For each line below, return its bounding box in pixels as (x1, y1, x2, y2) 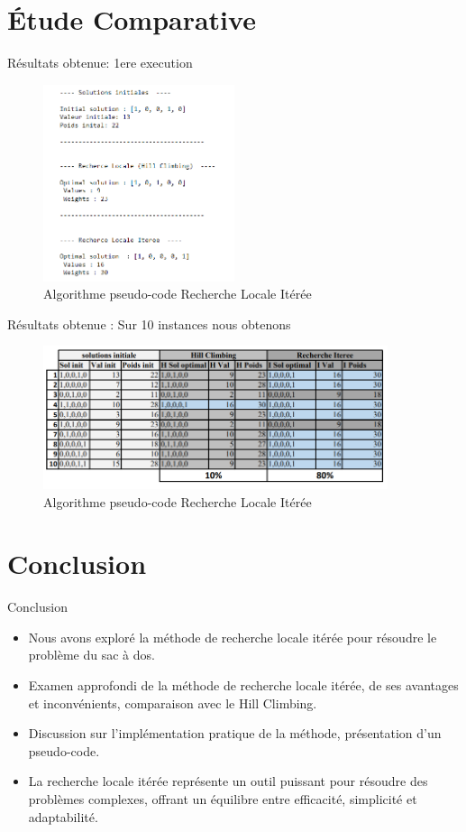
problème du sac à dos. (28, 645, 155, 664)
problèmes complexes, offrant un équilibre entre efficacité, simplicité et (28, 790, 417, 809)
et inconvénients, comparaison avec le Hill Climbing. (28, 693, 317, 712)
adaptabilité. (28, 807, 98, 826)
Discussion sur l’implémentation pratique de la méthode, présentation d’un (28, 724, 442, 743)
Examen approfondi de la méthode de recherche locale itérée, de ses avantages (28, 676, 459, 695)
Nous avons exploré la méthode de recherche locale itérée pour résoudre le (28, 627, 437, 646)
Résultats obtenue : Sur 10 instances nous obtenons (7, 314, 291, 333)
